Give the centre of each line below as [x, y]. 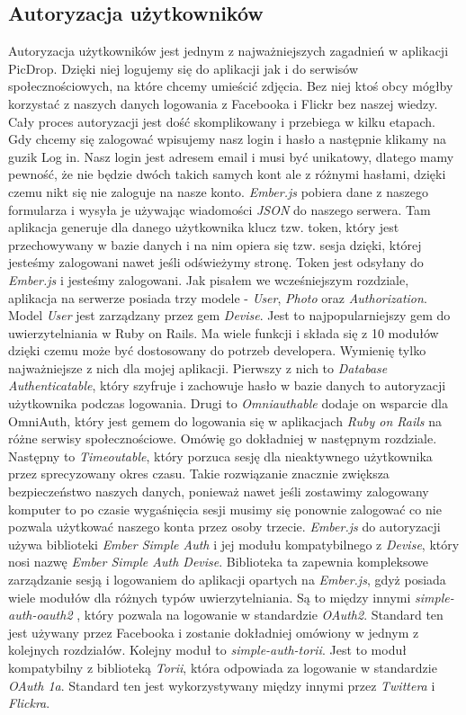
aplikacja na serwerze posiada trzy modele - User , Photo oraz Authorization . [218, 297]
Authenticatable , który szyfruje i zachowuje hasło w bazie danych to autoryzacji [227, 385]
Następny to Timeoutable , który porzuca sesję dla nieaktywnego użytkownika [220, 456]
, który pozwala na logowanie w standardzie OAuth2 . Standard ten [260, 615]
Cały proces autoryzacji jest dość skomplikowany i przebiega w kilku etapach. [222, 121]
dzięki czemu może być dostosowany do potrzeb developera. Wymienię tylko [217, 350]
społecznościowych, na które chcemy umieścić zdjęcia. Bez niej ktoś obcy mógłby [231, 86]
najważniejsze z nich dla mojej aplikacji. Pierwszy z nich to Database [198, 367]
